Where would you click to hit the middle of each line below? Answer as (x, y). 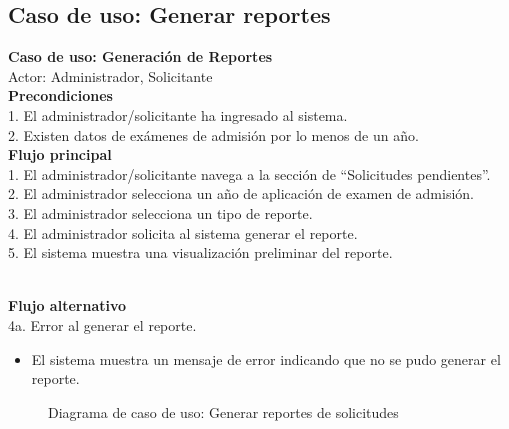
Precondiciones (60, 95)
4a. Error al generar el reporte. (102, 324)
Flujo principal (60, 154)
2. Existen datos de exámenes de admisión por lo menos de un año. (213, 134)
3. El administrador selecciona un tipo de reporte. (160, 212)
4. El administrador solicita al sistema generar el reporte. (183, 232)
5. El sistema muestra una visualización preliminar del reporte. (200, 252)
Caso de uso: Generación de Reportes (140, 56)
